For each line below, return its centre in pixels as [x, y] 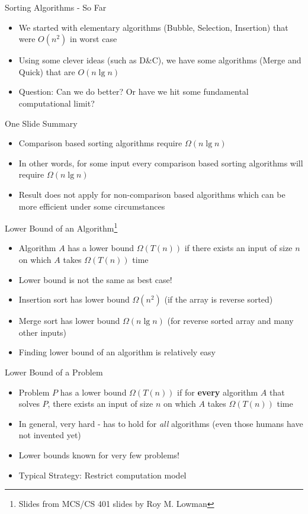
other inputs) [43, 332]
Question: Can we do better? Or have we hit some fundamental [134, 91]
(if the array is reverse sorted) [219, 299]
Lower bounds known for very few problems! [99, 454]
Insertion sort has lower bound [74, 299]
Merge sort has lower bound [69, 321]
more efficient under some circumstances [92, 206]
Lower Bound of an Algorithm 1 [61, 227]
